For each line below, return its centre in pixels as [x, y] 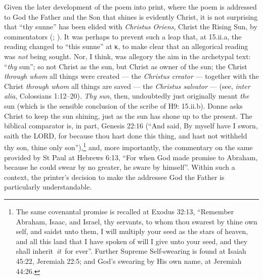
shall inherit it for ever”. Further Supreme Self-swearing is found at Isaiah [131, 251]
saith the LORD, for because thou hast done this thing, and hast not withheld [126, 135]
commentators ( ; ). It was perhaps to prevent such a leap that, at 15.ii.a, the [123, 36]
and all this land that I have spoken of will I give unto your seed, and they [132, 241]
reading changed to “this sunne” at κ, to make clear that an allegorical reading [126, 46]
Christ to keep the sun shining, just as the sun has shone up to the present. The [128, 115]
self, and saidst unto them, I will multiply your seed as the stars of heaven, [132, 231]
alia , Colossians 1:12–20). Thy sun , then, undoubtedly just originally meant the [127, 96]
